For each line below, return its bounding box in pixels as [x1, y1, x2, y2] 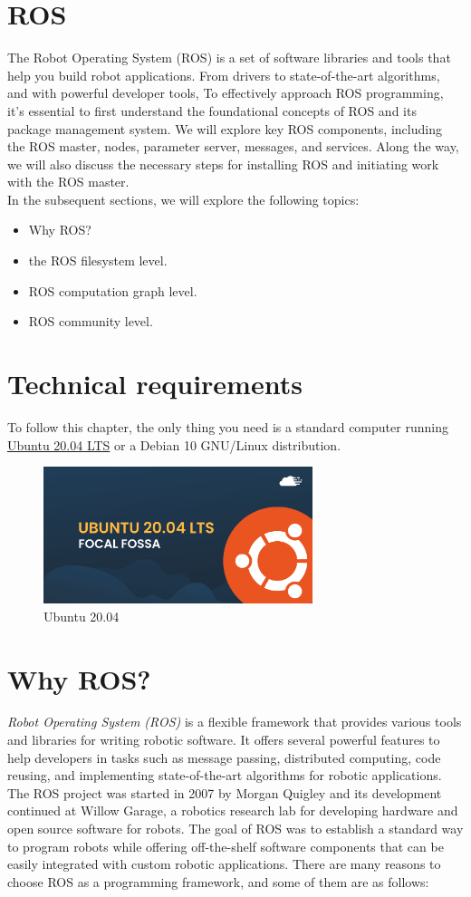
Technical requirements [7, 365, 303, 402]
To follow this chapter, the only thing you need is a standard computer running [7, 417, 448, 436]
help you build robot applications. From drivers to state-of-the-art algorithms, [7, 65, 440, 84]
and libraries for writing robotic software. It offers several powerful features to [7, 730, 440, 749]
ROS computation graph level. [28, 281, 197, 300]
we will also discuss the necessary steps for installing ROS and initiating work [7, 154, 439, 173]
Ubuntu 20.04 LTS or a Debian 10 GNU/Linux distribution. [7, 435, 341, 454]
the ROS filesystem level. [28, 251, 168, 270]
